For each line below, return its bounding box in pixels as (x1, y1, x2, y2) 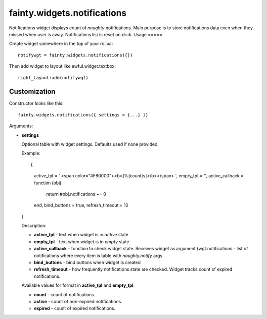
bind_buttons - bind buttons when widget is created (34, 260, 141, 266)
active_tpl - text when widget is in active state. (34, 232, 130, 238)
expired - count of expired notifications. (34, 305, 116, 312)
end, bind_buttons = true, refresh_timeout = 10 (34, 202, 129, 208)
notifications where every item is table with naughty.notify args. (34, 253, 164, 259)
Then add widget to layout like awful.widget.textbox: (9, 63, 116, 69)
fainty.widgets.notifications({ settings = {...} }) (18, 112, 148, 117)
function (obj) (34, 180, 62, 186)
